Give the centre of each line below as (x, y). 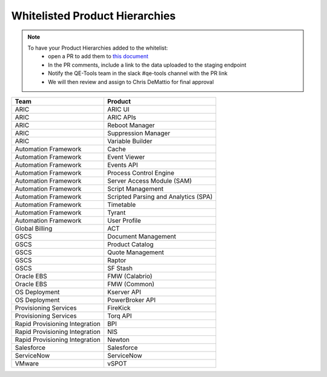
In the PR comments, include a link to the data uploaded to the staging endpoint (147, 65)
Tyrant (116, 212)
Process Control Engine (141, 172)
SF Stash (120, 268)
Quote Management (135, 252)
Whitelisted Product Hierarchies (94, 16)
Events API (123, 165)
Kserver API (124, 292)
